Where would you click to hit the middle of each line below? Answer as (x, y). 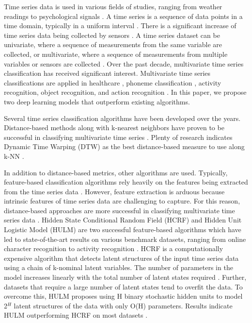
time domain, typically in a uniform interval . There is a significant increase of (120, 25)
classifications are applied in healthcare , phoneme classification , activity (113, 82)
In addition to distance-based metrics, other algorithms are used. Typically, (116, 172)
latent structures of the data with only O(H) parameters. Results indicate (123, 305)
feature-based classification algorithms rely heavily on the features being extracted (126, 182)
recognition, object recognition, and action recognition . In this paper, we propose (125, 92)
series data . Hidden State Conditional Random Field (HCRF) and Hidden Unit (123, 220)
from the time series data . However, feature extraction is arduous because (114, 191)
